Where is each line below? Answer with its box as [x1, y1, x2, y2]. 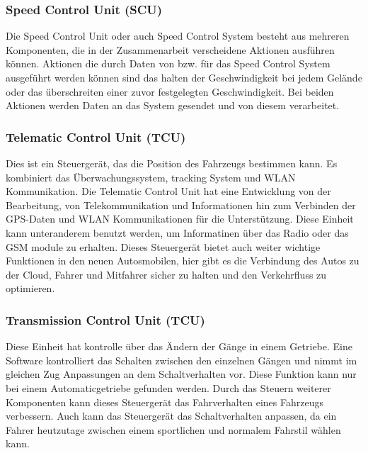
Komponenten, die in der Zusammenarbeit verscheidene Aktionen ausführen [6, 42, 335, 57]
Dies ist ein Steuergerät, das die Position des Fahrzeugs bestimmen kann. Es [6, 156, 338, 170]
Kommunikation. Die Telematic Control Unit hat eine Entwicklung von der [6, 184, 331, 198]
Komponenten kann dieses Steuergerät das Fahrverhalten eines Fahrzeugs [6, 394, 323, 409]
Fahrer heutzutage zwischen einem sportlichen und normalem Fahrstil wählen [6, 422, 341, 437]
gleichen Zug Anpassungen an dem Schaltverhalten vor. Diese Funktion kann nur [6, 367, 357, 381]
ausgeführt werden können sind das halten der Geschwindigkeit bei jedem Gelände [6, 70, 362, 84]
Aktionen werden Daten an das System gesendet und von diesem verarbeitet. [6, 98, 340, 113]
